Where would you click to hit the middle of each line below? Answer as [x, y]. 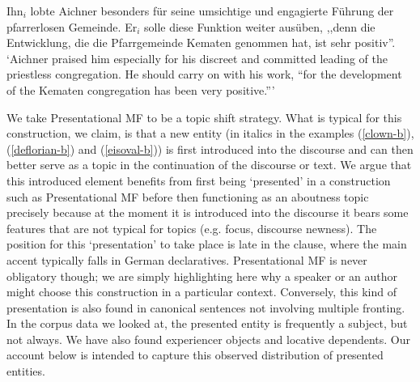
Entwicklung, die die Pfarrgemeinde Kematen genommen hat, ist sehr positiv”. [201, 42]
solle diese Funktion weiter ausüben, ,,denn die [259, 26]
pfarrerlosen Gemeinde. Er [72, 26]
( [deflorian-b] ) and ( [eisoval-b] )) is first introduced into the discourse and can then [210, 149]
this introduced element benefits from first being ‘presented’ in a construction [199, 180]
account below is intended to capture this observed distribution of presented [195, 355]
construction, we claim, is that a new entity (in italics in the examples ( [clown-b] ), [210, 133]
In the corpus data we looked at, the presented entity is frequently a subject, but [207, 323]
